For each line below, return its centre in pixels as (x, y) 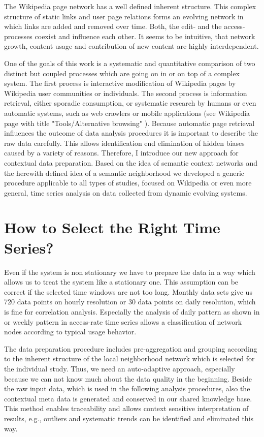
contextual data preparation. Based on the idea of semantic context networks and (131, 162)
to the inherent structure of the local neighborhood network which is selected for (129, 358)
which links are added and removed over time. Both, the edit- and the (113, 26)
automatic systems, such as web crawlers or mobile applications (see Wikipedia (127, 113)
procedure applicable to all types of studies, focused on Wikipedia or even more (128, 183)
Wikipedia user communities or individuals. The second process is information (126, 93)
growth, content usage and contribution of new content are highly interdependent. (131, 46)
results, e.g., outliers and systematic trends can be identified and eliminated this (129, 418)
